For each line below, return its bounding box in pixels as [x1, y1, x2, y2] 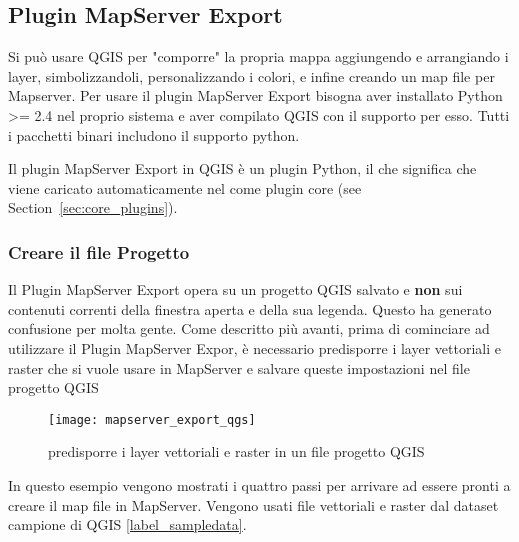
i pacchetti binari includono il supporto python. [8, 124, 300, 145]
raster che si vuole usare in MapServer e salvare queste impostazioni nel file [8, 357, 470, 378]
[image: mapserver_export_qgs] [48, 412, 256, 427]
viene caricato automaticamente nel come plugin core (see [8, 177, 362, 198]
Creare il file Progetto [8, 239, 190, 264]
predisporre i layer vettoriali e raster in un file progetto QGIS [48, 441, 425, 462]
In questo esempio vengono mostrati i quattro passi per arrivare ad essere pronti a [8, 474, 511, 495]
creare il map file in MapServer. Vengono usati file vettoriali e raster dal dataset [8, 494, 499, 515]
